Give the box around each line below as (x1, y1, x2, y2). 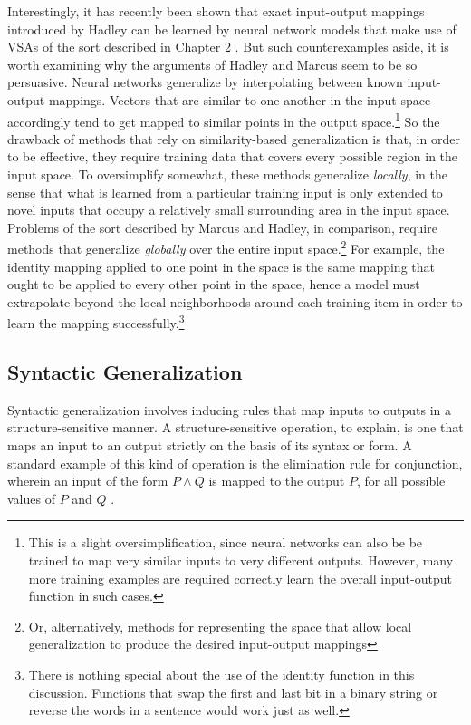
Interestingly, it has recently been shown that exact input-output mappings (7, 2, 425, 20)
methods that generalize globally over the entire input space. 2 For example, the (7, 237, 445, 258)
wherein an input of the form (7, 471, 168, 490)
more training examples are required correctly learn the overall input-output (28, 568, 452, 587)
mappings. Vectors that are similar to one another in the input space (48, 90, 431, 109)
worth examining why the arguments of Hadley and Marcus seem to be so (7, 54, 418, 73)
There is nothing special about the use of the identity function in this (28, 664, 415, 683)
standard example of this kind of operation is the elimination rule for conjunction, (7, 453, 463, 472)
